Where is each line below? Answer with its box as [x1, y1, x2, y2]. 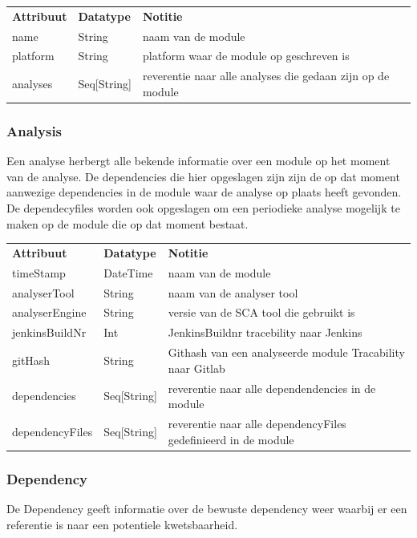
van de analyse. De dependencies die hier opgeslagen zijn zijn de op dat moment [6, 168, 400, 184]
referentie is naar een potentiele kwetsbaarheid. [6, 516, 238, 532]
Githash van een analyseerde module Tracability [168, 344, 405, 361]
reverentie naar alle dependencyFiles [168, 415, 346, 431]
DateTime [103, 264, 153, 281]
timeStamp [12, 264, 66, 281]
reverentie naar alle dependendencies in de [168, 379, 376, 396]
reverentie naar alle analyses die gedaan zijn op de [143, 67, 390, 84]
